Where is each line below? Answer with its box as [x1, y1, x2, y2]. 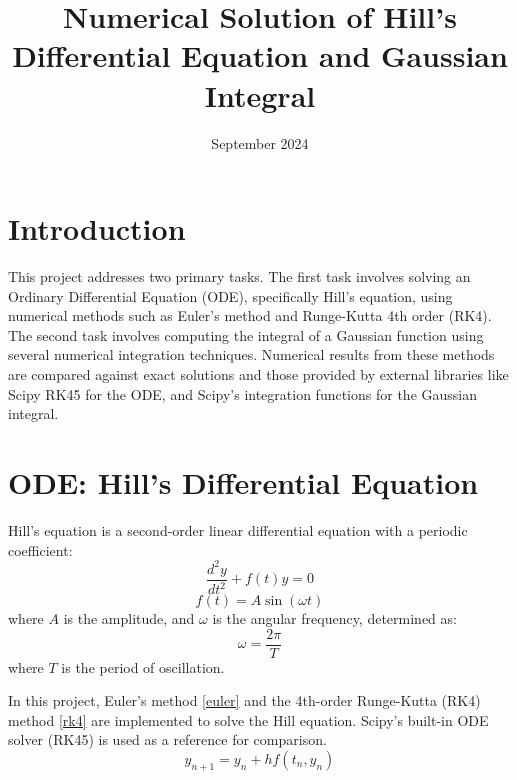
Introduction [8, 208, 186, 249]
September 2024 [211, 132, 309, 153]
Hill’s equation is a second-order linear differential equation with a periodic [8, 519, 468, 540]
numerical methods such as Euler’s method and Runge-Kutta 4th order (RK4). [8, 305, 492, 326]
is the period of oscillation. [61, 656, 225, 677]
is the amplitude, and [63, 608, 195, 628]
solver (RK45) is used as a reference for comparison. [8, 729, 327, 750]
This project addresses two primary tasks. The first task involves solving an [8, 266, 471, 287]
